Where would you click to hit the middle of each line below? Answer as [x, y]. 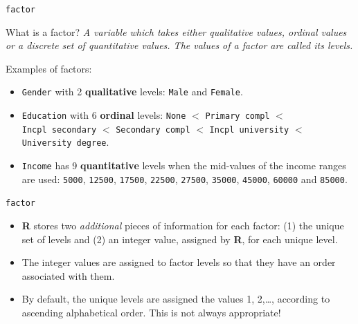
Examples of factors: [49, 68]
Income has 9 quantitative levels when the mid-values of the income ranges [184, 165]
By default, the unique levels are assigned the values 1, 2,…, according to [176, 299]
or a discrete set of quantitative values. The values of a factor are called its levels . [179, 45]
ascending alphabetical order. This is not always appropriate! [151, 312]
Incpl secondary [59, 130]
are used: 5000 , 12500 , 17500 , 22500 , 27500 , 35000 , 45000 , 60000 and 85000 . [185, 179]
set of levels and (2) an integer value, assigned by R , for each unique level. [180, 239]
